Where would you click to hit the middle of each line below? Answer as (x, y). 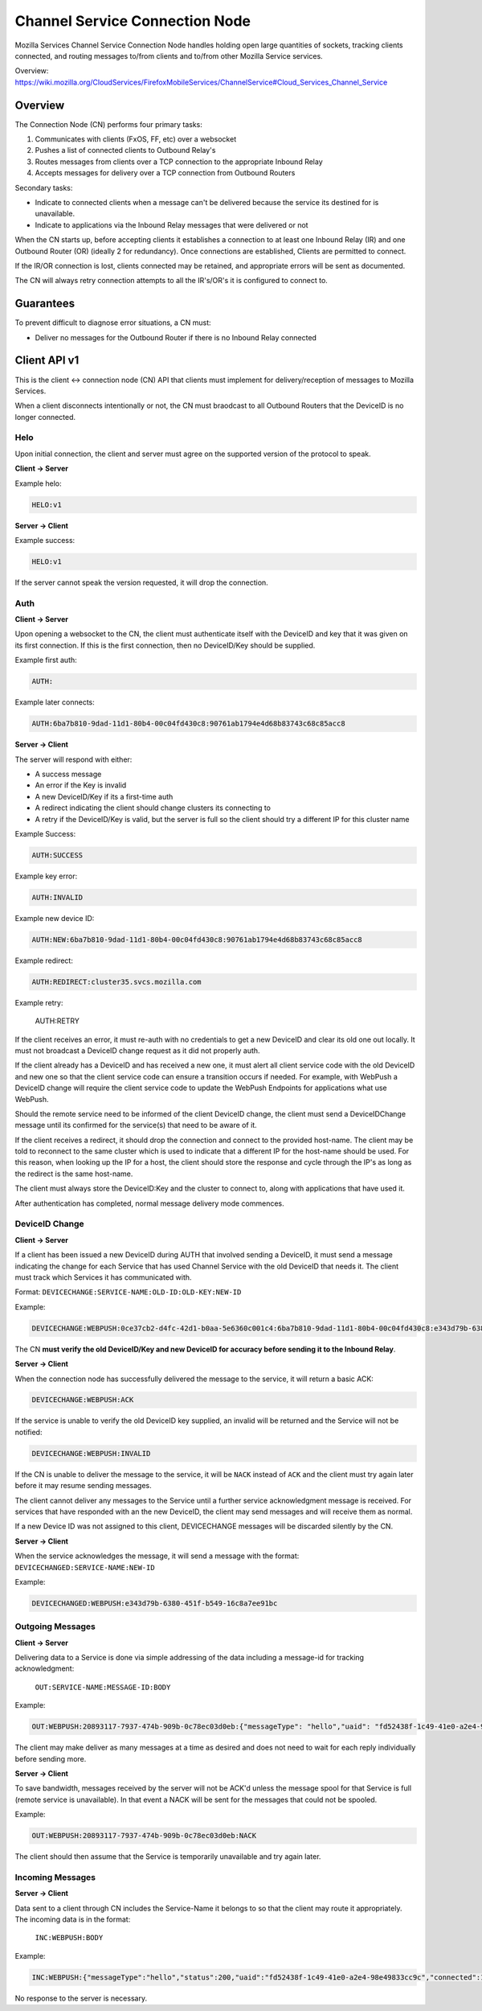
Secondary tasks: (44, 187)
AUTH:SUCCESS (57, 855)
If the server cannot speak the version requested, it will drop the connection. (141, 582)
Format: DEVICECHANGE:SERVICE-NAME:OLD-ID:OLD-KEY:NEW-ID (128, 1292)
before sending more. (51, 1758)
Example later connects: (55, 702)
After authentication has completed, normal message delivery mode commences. (149, 1203)
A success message (68, 774)
